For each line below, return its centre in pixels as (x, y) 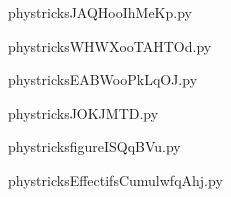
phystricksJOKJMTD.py (83, 112)
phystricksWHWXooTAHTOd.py (110, 45)
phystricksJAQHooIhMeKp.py (100, 12)
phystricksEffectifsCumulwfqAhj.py (115, 179)
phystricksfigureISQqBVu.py (94, 146)
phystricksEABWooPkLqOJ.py (103, 79)
